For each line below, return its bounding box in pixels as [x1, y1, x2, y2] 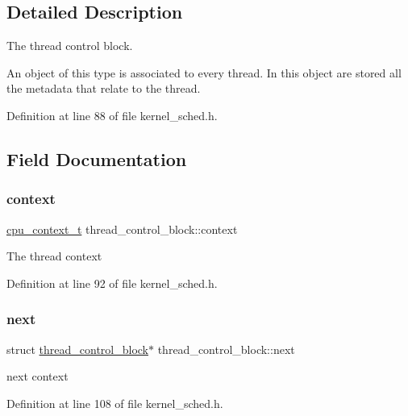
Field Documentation [6, 146, 187, 171]
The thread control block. [6, 37, 133, 54]
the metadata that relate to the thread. [6, 80, 201, 97]
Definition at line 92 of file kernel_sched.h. [6, 274, 218, 291]
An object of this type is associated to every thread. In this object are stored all [6, 64, 402, 81]
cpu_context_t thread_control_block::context [6, 220, 238, 237]
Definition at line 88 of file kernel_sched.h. [6, 106, 218, 123]
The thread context [6, 248, 102, 264]
